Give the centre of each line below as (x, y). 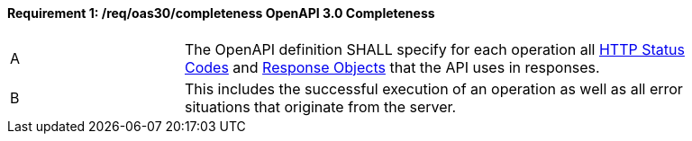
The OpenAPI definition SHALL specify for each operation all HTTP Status (435, 49)
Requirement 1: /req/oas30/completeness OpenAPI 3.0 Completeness (221, 13)
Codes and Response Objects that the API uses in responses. (392, 67)
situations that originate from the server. (321, 106)
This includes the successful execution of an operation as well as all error (434, 88)
